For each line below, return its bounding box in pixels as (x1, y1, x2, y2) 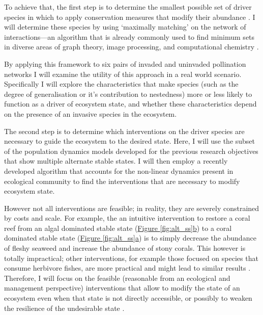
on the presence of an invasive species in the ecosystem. (4, 108, 177, 119)
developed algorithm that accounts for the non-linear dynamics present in (4, 165, 233, 176)
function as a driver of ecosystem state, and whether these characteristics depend (4, 98, 257, 109)
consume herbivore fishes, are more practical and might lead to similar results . (4, 262, 251, 273)
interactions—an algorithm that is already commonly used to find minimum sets (4, 31, 255, 42)
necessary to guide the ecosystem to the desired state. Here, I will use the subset (4, 136, 255, 146)
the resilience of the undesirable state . (4, 302, 125, 313)
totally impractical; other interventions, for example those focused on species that (4, 252, 258, 263)
